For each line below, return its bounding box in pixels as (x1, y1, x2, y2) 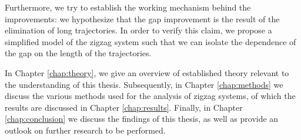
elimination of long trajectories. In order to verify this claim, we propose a (5, 24, 272, 36)
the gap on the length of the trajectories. (5, 47, 152, 59)
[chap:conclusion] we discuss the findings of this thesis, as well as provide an (5, 112, 279, 125)
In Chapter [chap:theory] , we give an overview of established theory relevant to (5, 66, 289, 78)
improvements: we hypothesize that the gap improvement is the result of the (5, 12, 280, 25)
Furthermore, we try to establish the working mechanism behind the (5, 1, 251, 13)
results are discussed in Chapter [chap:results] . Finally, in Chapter (5, 101, 243, 113)
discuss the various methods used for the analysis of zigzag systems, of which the (5, 90, 296, 102)
